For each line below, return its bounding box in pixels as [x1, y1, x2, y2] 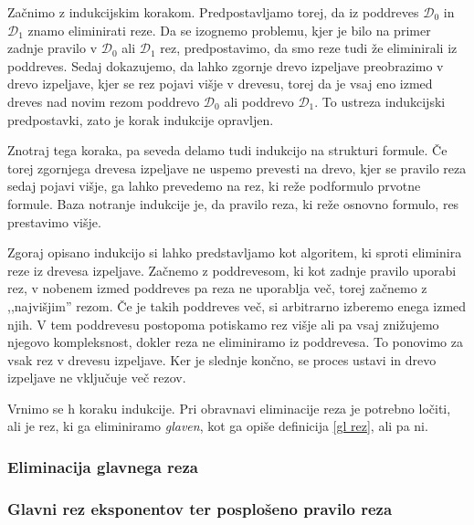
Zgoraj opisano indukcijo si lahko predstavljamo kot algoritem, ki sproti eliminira [7, 243, 462, 262]
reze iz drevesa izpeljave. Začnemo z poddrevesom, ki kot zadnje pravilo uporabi [7, 260, 457, 279]
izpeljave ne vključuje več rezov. [7, 368, 186, 387]
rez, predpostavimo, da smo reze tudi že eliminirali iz [160, 38, 458, 58]
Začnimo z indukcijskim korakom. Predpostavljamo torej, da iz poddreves [7, 3, 419, 21]
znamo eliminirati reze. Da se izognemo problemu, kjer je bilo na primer [27, 20, 431, 39]
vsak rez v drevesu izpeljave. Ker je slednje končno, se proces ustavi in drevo [7, 350, 437, 369]
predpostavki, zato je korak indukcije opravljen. [7, 110, 274, 129]
